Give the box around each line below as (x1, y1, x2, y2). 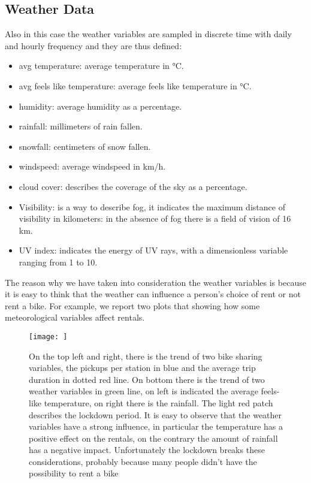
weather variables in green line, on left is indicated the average (29, 385, 258, 397)
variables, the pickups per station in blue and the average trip (29, 361, 256, 374)
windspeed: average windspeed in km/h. (19, 160, 166, 173)
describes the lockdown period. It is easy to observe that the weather (29, 408, 282, 421)
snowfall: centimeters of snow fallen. (19, 140, 151, 152)
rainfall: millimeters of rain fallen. (19, 120, 143, 132)
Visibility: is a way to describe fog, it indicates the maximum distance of (19, 200, 285, 213)
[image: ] (29, 332, 68, 341)
